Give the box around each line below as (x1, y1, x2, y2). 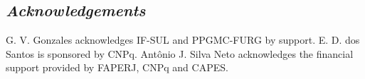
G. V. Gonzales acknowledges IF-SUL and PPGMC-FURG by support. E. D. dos (6, 32, 360, 47)
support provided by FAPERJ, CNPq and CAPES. (6, 60, 228, 75)
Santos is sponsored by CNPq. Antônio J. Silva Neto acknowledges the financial (6, 46, 354, 61)
